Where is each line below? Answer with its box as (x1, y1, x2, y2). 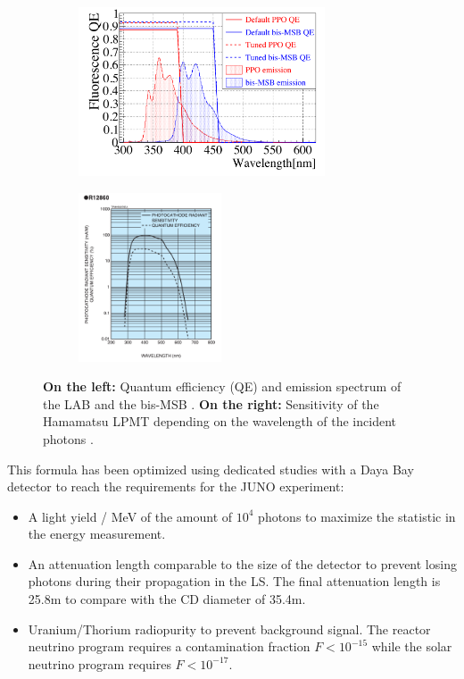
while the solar (371, 637, 452, 656)
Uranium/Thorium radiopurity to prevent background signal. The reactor (28, 619, 431, 638)
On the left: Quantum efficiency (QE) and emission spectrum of (43, 377, 402, 396)
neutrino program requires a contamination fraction (28, 637, 311, 656)
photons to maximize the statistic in (258, 507, 456, 525)
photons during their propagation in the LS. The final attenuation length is (28, 572, 441, 591)
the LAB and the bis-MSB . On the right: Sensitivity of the (43, 394, 379, 413)
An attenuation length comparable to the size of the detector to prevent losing (28, 554, 457, 573)
